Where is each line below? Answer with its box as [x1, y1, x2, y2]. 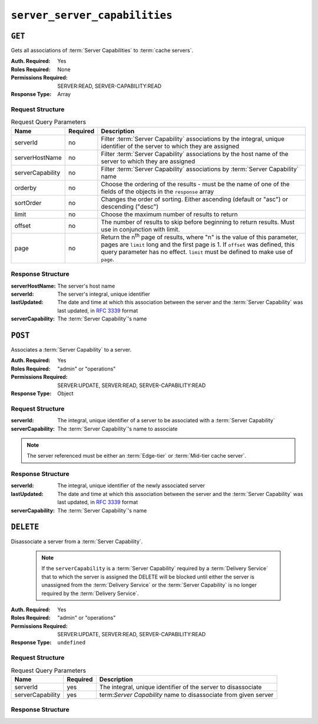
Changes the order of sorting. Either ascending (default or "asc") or [101, 195, 289, 203]
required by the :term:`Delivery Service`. [41, 590, 139, 597]
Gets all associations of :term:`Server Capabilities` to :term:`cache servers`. [11, 47, 194, 54]
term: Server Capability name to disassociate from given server [99, 690, 274, 699]
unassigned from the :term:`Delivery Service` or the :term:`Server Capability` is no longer [41, 581, 257, 589]
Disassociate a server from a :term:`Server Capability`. [11, 538, 143, 545]
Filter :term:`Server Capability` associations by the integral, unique [101, 134, 285, 143]
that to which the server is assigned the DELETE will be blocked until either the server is [41, 573, 254, 580]
